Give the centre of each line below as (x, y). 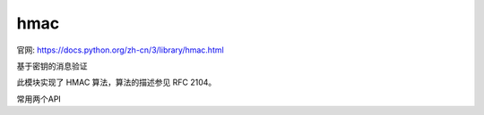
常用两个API (39, 99)
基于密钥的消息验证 (52, 66)
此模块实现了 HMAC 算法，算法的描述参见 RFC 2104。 (117, 82)
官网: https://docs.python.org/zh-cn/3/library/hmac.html (120, 50)
